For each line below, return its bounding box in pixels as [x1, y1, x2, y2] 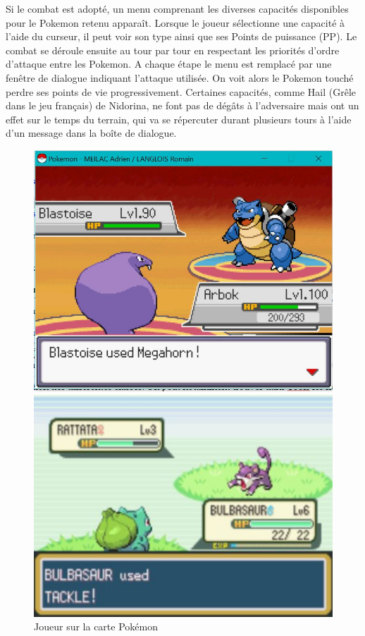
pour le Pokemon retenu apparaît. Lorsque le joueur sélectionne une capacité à [6, 15, 345, 30]
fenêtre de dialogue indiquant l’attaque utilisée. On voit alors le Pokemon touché [6, 70, 354, 85]
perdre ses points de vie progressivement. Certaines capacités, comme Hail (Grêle [6, 84, 357, 99]
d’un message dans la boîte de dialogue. [6, 126, 177, 140]
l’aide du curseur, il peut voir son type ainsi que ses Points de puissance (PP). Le [6, 29, 357, 44]
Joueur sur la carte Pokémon [34, 619, 158, 634]
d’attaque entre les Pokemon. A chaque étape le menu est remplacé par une [6, 56, 332, 71]
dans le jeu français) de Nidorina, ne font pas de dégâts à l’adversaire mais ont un [6, 98, 359, 113]
